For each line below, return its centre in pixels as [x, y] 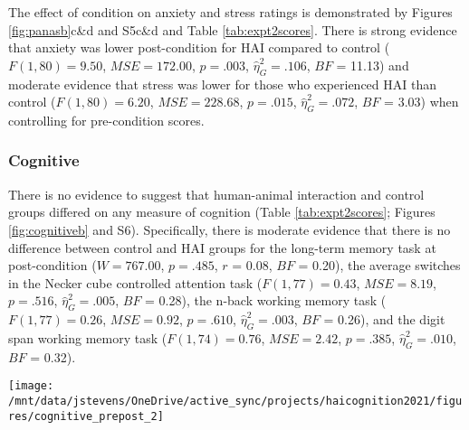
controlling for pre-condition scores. [106, 120]
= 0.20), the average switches [379, 265]
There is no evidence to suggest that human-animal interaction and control [216, 194]
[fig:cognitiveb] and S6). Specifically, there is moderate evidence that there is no [230, 229]
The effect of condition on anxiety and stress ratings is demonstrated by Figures [230, 12]
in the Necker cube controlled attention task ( [135, 282]
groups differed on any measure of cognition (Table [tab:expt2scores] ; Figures [222, 212]
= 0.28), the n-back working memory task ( [266, 300]
